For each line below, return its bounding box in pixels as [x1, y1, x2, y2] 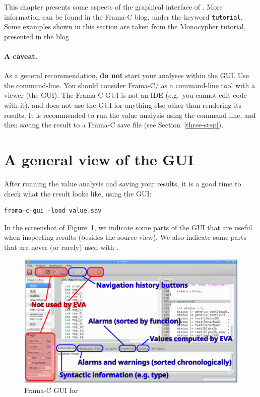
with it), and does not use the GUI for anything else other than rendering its [4, 100, 242, 110]
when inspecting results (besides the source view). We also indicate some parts [4, 232, 247, 242]
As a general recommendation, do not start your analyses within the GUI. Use [4, 70, 249, 81]
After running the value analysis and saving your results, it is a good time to [4, 178, 241, 188]
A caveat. [4, 51, 38, 61]
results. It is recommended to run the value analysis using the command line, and [4, 109, 256, 120]
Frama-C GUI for [24, 384, 78, 395]
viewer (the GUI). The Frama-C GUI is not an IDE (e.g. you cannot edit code [4, 90, 247, 100]
